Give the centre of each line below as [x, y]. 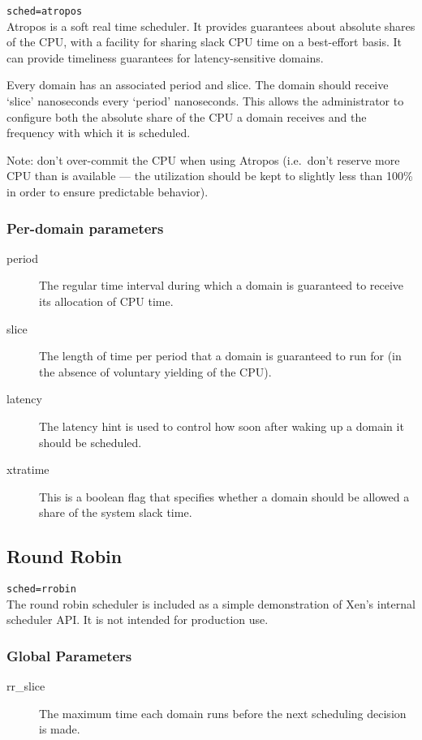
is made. [60, 729]
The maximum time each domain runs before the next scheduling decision [223, 713]
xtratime [28, 469]
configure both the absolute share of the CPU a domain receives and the [187, 116]
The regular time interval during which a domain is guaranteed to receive [222, 285]
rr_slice [26, 686]
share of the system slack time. [116, 512]
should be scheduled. [90, 442]
